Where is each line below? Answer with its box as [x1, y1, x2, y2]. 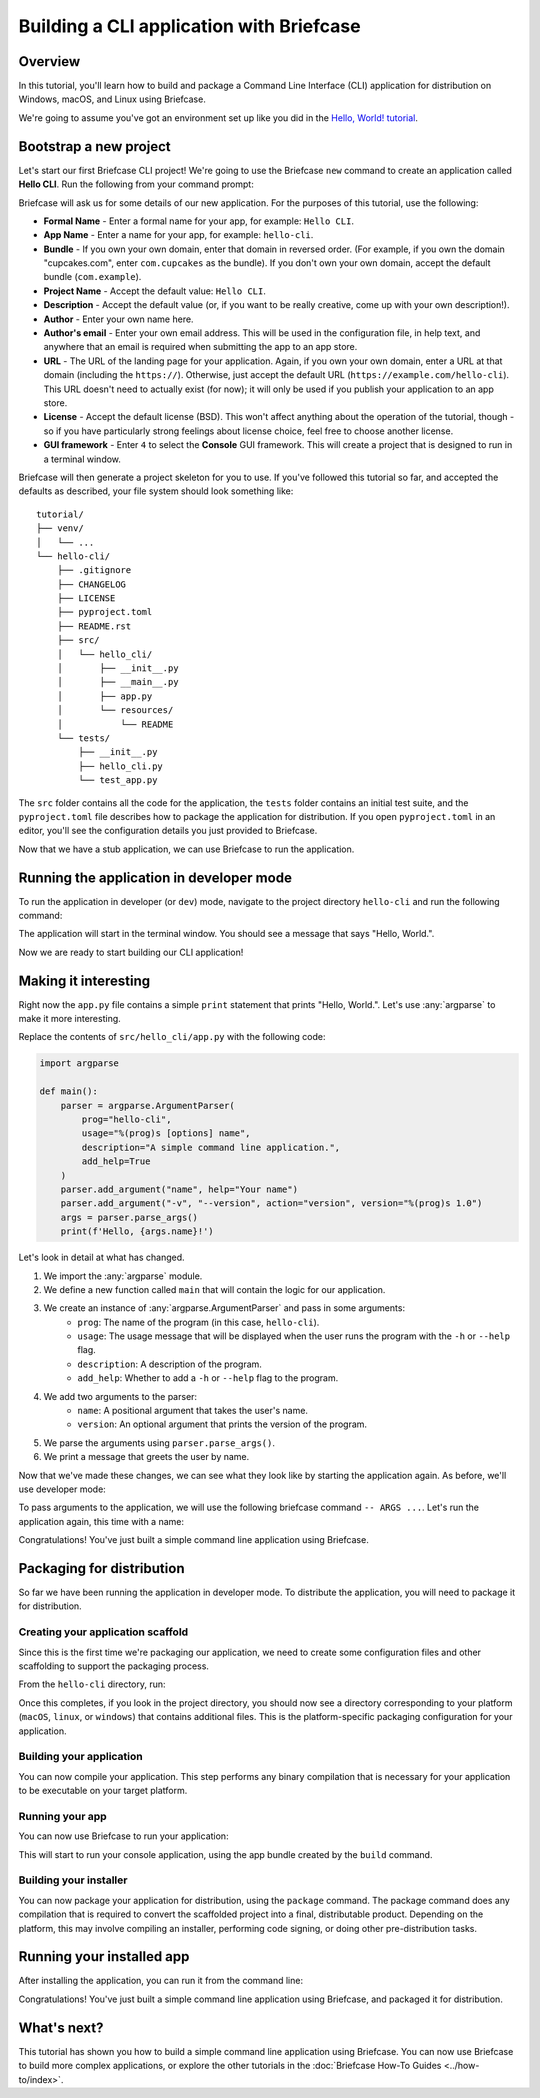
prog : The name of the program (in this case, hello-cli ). [77, 1316, 320, 1328]
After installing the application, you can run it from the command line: [18, 1975, 304, 1987]
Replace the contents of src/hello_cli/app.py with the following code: [18, 1031, 326, 1043]
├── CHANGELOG [56, 578, 127, 590]
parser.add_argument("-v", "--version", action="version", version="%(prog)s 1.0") [60, 1198, 483, 1209]
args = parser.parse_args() [60, 1211, 199, 1223]
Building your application [18, 1750, 144, 1764]
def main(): [39, 1086, 99, 1097]
